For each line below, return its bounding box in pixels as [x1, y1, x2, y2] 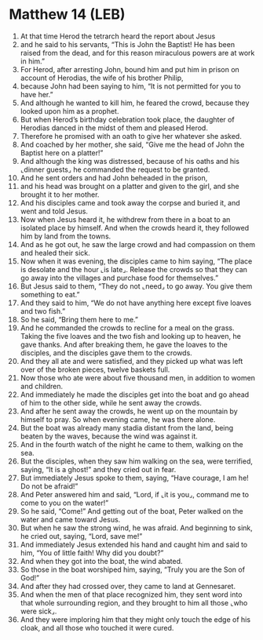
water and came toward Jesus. [20, 515, 121, 524]
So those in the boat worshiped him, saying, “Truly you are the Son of [20, 565, 246, 574]
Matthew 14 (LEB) [9, 5, 126, 24]
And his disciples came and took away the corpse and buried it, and [20, 198, 240, 207]
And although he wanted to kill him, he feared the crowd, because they [20, 98, 250, 107]
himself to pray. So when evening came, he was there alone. [20, 414, 216, 424]
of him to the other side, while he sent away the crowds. [20, 398, 203, 407]
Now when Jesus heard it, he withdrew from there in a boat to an [20, 214, 231, 224]
